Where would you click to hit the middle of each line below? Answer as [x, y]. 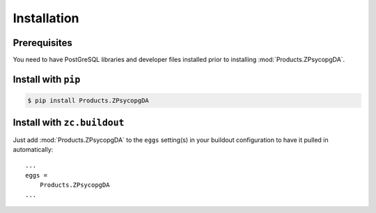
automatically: [33, 149]
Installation [46, 18]
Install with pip [47, 79]
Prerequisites [42, 43]
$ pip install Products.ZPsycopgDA [88, 101]
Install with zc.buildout [69, 123]
